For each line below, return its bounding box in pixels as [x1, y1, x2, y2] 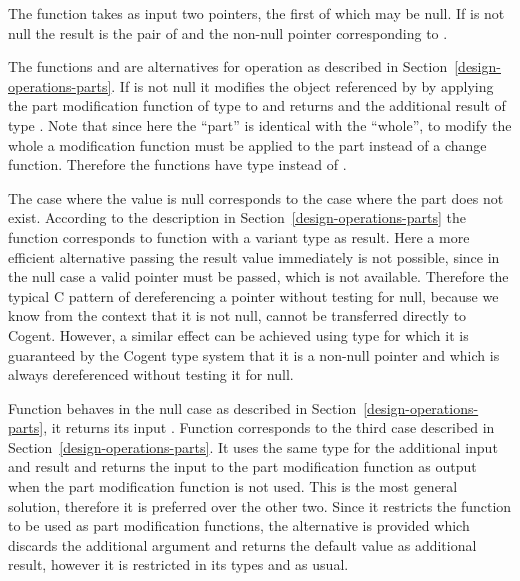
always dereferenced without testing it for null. [8, 364, 294, 385]
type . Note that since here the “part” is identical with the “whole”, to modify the [8, 114, 512, 135]
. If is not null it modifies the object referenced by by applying [111, 75, 494, 96]
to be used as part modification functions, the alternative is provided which [8, 515, 470, 536]
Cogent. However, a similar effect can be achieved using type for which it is [8, 324, 469, 345]
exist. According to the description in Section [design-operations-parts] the [8, 207, 466, 228]
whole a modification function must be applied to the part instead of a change [8, 134, 487, 155]
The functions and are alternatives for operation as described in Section [8, 56, 448, 77]
